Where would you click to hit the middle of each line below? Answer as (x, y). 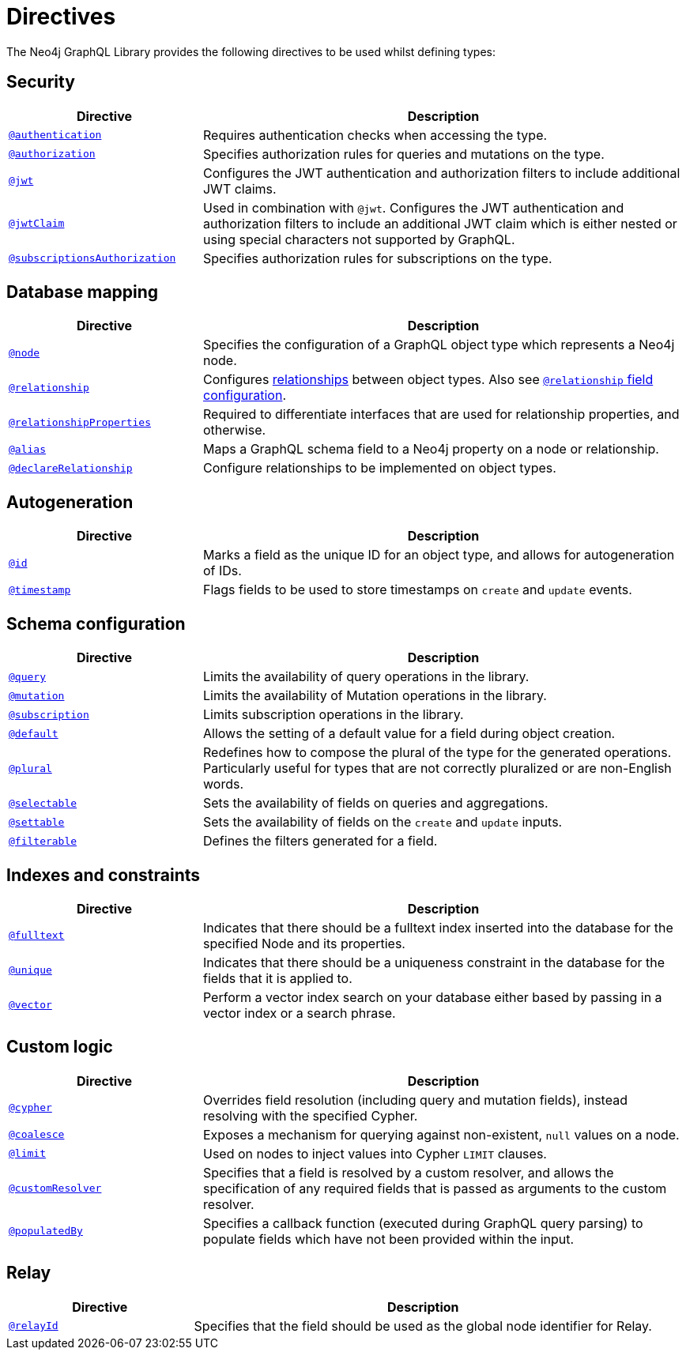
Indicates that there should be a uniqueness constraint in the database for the (434, 962)
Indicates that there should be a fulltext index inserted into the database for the (438, 927)
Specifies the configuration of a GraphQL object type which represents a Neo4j (439, 345)
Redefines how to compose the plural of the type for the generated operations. (437, 753)
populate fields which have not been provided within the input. (388, 1239)
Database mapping (83, 292)
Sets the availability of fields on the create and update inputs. (383, 822)
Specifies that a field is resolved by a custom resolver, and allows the (408, 1172)
